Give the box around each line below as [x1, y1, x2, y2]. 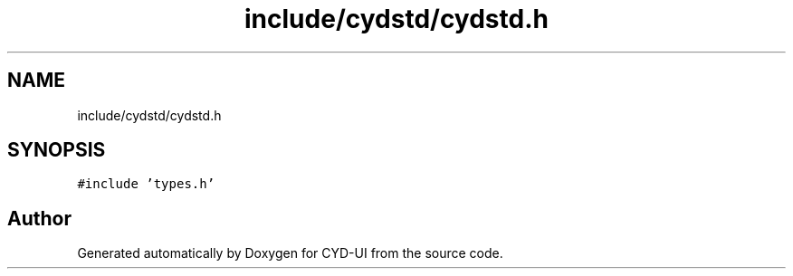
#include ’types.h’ [77, 176, 215, 192]
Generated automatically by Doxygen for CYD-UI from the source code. [77, 245, 503, 262]
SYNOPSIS [7, 138, 106, 162]
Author [7, 206, 72, 230]
